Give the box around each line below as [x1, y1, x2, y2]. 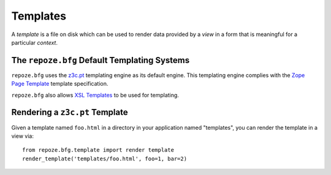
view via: [11, 132, 34, 140]
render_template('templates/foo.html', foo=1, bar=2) [22, 155, 187, 162]
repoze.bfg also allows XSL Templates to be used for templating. [11, 91, 179, 99]
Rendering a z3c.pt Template [11, 107, 128, 117]
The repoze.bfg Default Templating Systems [11, 55, 190, 65]
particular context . [11, 39, 58, 46]
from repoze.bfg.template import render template [22, 147, 175, 154]
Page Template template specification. [11, 80, 108, 87]
